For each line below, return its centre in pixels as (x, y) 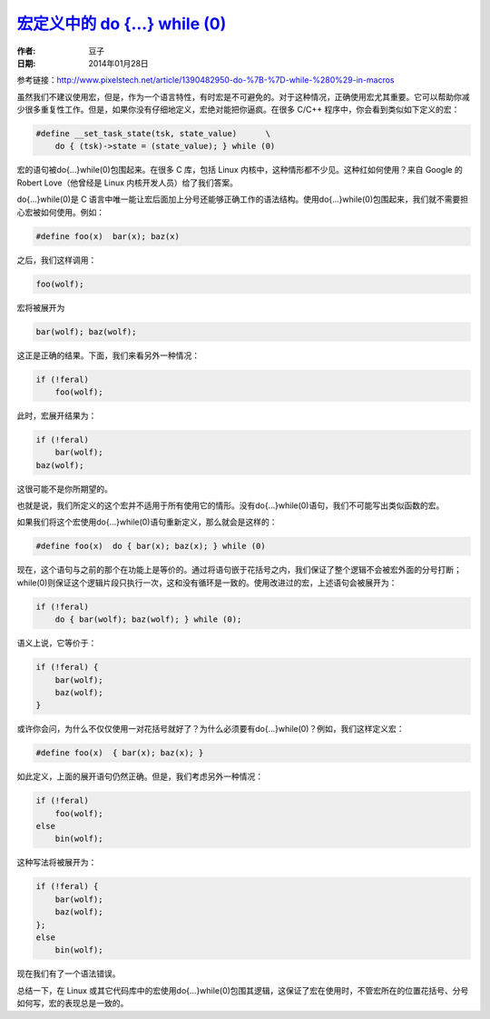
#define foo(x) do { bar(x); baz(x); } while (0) (151, 546)
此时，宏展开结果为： (57, 415)
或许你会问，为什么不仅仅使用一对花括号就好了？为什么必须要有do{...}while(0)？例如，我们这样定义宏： (211, 729)
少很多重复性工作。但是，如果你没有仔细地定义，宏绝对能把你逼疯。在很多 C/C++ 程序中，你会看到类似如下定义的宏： (238, 110)
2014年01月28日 (118, 63)
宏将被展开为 (41, 307)
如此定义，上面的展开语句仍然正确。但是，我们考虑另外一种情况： (140, 776)
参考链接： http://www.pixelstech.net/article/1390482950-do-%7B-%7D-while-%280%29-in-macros (206, 80)
